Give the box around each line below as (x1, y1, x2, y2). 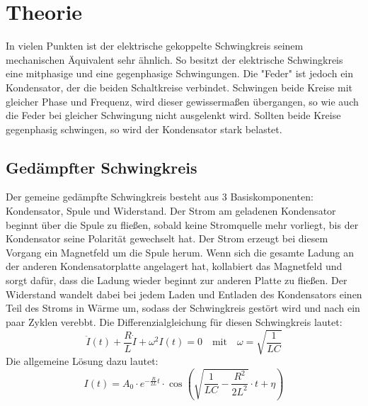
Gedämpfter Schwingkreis (6, 156, 197, 178)
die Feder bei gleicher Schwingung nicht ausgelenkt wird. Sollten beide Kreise (6, 108, 341, 123)
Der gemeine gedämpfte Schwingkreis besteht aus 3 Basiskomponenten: (6, 189, 314, 204)
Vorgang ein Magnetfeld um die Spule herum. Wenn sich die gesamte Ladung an (6, 244, 354, 259)
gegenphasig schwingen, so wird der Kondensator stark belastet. (6, 121, 282, 136)
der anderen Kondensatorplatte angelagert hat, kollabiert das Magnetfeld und (6, 259, 343, 274)
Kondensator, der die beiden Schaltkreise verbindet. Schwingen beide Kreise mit (6, 79, 353, 94)
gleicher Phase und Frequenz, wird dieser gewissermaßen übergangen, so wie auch (6, 94, 359, 108)
